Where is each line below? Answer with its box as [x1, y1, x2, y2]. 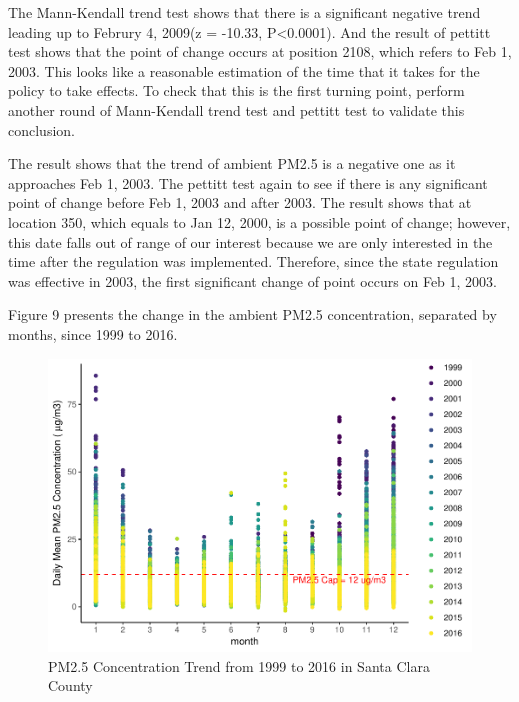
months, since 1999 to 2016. [8, 323, 178, 344]
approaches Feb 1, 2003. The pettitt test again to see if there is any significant [8, 172, 488, 193]
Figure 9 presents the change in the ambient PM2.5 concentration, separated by [8, 304, 497, 325]
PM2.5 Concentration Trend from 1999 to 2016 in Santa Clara [48, 655, 430, 676]
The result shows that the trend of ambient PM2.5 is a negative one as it [8, 153, 456, 174]
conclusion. [8, 119, 75, 140]
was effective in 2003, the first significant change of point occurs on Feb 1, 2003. [8, 270, 497, 291]
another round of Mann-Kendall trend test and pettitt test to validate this [8, 99, 465, 120]
